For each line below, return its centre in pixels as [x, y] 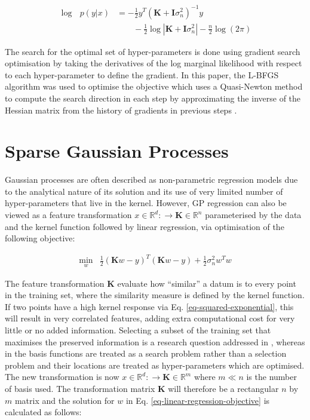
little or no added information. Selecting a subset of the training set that [138, 329]
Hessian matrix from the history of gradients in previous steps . [121, 110]
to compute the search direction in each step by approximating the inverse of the [153, 98]
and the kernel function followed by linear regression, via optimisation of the [145, 226]
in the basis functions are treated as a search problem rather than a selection [146, 353]
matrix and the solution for [65, 400]
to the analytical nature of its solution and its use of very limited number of [144, 191]
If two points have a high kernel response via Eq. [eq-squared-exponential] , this [149, 306]
